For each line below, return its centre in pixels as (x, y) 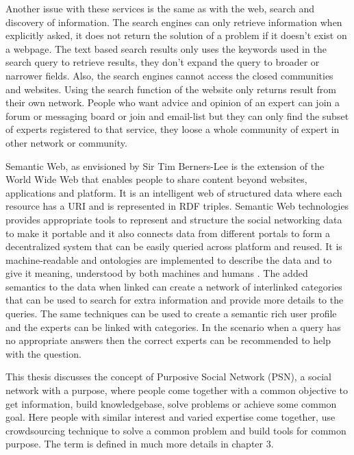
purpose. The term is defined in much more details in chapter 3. (140, 444)
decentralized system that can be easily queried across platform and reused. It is (174, 246)
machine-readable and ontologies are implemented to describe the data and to (169, 259)
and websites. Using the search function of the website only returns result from (171, 89)
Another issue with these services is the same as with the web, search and (160, 8)
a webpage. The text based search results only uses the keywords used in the (166, 48)
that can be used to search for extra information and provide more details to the (175, 300)
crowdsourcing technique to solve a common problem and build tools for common (176, 430)
